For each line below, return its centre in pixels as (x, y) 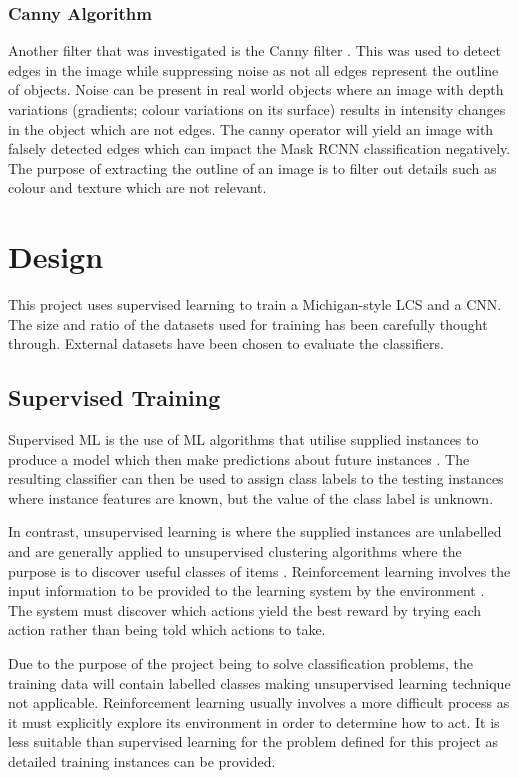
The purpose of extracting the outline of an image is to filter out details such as (252, 167)
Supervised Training (114, 397)
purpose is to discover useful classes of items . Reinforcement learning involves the (259, 570)
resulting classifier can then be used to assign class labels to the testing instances (256, 478)
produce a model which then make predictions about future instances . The (239, 458)
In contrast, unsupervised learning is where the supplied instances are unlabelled (255, 531)
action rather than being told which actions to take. (167, 629)
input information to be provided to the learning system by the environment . (246, 590)
